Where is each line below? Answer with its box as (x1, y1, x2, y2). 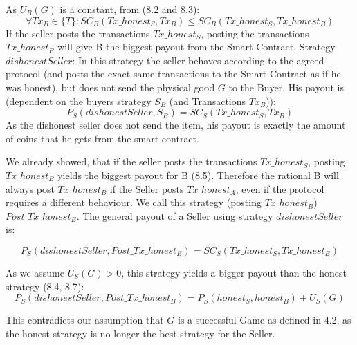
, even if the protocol (235, 181, 324, 196)
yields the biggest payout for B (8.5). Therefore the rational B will (57, 167, 339, 182)
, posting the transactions (201, 26, 309, 40)
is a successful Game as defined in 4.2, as (178, 313, 351, 327)
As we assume (6, 265, 64, 279)
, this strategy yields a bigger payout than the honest (121, 265, 347, 279)
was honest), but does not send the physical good (6, 80, 215, 94)
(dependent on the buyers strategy (6, 93, 152, 108)
